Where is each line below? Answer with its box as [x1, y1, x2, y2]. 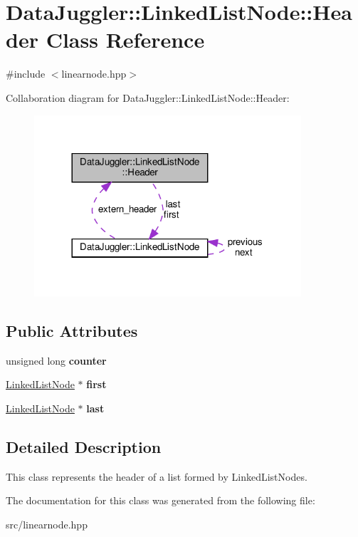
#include [6, 66, 46, 81]
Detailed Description [6, 435, 162, 457]
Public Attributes [6, 319, 138, 341]
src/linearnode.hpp [6, 516, 88, 531]
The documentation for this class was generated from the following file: [6, 493, 315, 508]
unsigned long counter [6, 353, 107, 367]
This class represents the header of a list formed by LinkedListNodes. [6, 469, 307, 484]
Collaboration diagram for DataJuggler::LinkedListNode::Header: [6, 90, 290, 105]
